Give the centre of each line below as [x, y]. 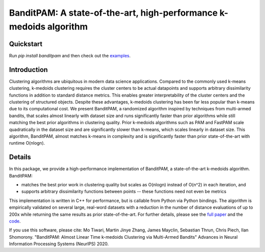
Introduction [28, 69]
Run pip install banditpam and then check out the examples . [70, 55]
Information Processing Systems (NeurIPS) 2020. [59, 244]
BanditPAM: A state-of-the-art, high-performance [113, 13]
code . [15, 221]
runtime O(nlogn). [27, 143]
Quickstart [26, 44]
